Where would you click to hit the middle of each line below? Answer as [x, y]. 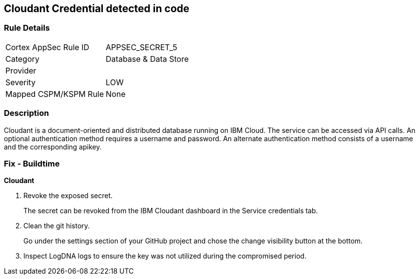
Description [27, 113]
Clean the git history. [57, 226]
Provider [21, 70]
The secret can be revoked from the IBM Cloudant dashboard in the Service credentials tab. [171, 211]
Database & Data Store [147, 59]
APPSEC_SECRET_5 [142, 47]
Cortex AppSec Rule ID [48, 47]
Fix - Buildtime [32, 163]
